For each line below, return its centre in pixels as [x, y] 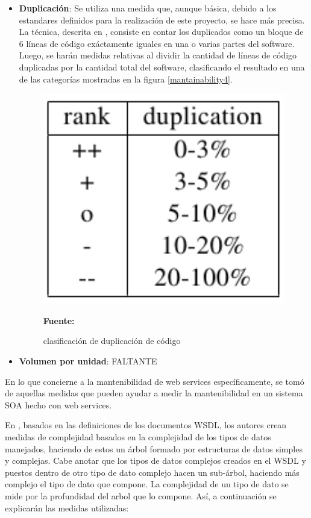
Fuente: [59, 320]
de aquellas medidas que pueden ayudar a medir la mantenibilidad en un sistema [154, 393]
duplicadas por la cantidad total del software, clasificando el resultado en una [162, 67]
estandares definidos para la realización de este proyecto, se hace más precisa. [162, 20]
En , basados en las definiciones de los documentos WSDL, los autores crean [146, 425]
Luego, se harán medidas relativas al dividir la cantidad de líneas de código [158, 55]
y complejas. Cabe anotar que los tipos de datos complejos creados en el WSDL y [155, 460]
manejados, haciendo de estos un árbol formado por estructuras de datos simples [154, 448]
